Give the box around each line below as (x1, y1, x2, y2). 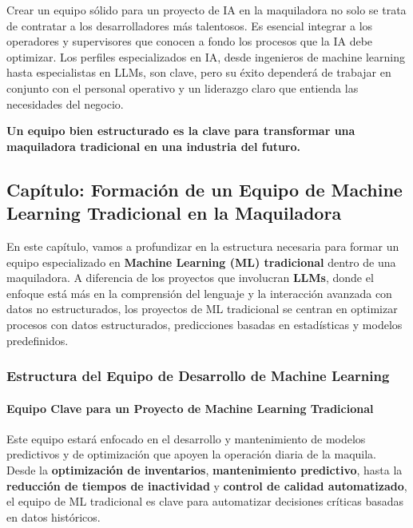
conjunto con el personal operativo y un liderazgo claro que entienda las (6, 79, 359, 96)
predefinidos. (6, 331, 69, 348)
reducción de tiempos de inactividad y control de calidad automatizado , (6, 477, 407, 494)
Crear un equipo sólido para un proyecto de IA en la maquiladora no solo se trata (6, 2, 407, 18)
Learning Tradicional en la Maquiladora (6, 200, 342, 225)
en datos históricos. (6, 508, 101, 525)
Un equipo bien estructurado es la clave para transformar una (6, 122, 355, 139)
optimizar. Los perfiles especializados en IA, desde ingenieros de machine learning (6, 48, 405, 65)
